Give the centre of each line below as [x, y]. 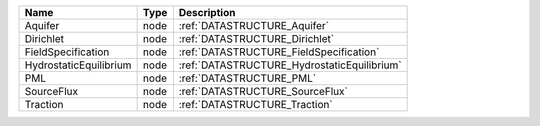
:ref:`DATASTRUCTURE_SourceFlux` [263, 91]
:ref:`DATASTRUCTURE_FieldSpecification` [279, 52]
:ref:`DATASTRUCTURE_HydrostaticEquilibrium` [290, 65]
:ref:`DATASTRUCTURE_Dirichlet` [256, 38]
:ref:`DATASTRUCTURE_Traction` [256, 104]
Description [207, 12]
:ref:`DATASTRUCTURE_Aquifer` [254, 25]
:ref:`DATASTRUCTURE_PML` [247, 78]
